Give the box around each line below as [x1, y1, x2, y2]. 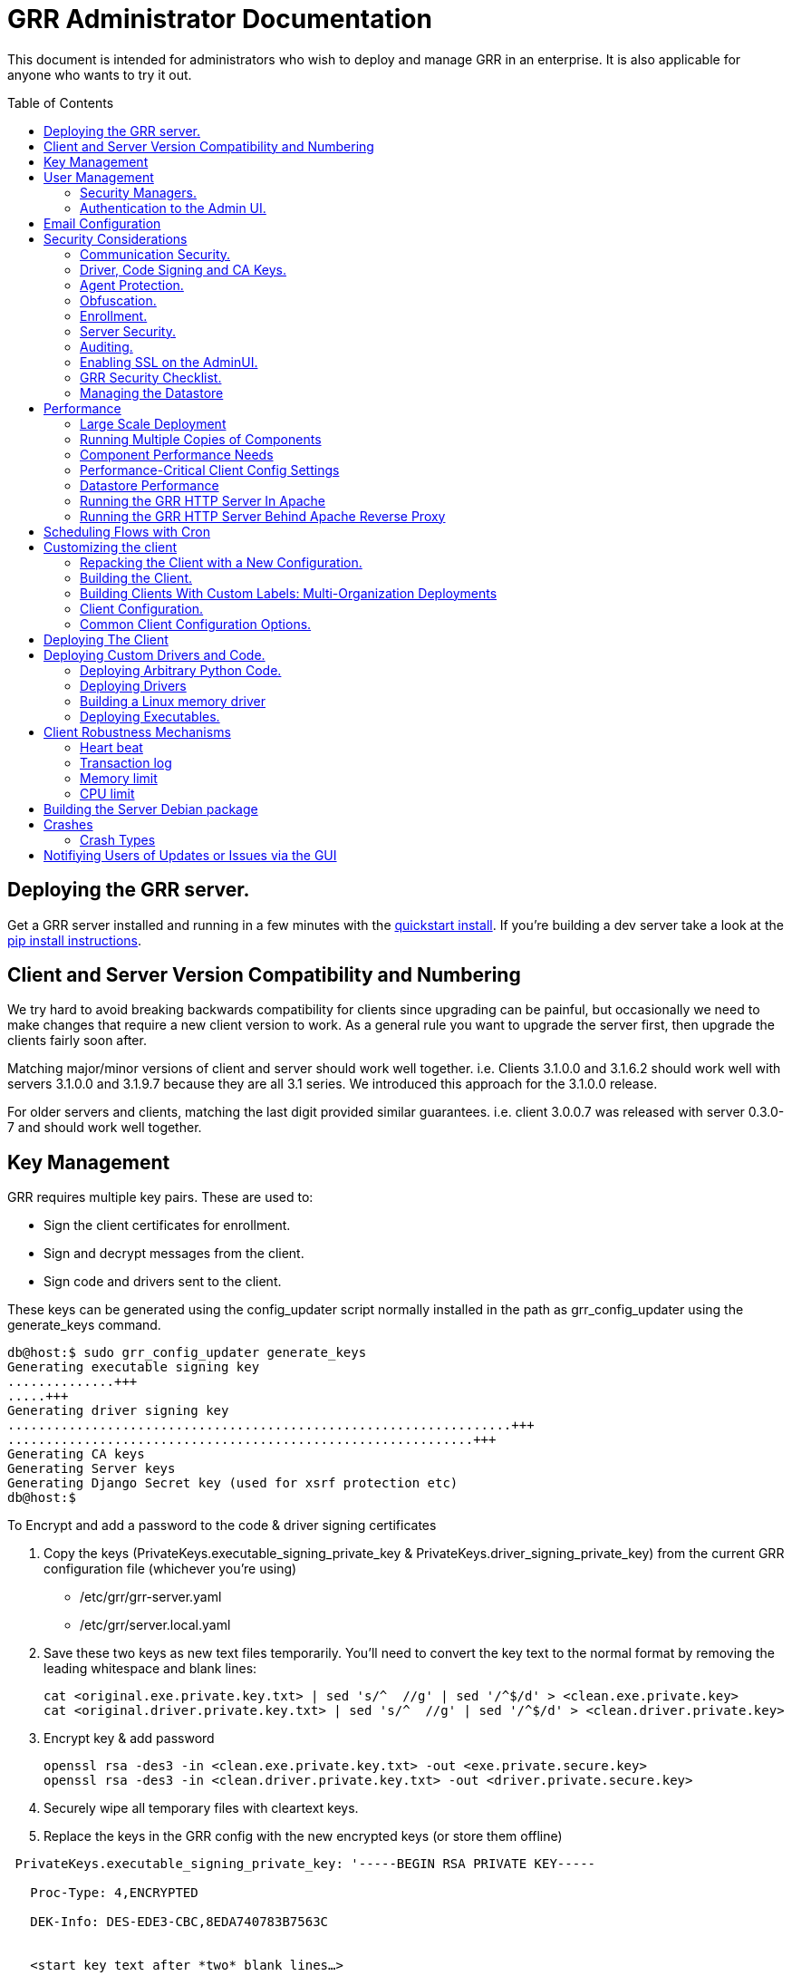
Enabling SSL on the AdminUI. [80, 354, 258, 370]
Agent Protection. [80, 276, 184, 293]
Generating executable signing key [7, 1360, 260, 1375]
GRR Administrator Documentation [7, 4, 432, 34]
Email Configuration [43, 215, 161, 231]
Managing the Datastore [80, 384, 224, 401]
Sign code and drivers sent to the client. [43, 1274, 282, 1290]
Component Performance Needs [80, 446, 274, 462]
